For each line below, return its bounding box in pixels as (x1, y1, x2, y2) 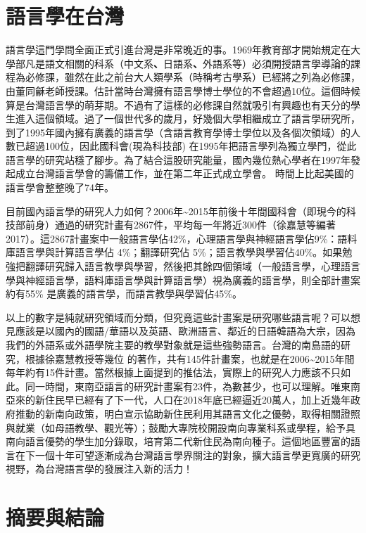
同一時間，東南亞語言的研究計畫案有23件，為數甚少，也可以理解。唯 (25, 378, 341, 393)
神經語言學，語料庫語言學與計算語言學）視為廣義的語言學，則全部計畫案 (25, 272, 360, 287)
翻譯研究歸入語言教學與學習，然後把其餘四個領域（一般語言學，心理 (25, 259, 341, 274)
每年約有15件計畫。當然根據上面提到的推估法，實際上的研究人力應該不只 (6, 365, 341, 380)
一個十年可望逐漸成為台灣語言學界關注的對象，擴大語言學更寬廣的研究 (34, 447, 360, 462)
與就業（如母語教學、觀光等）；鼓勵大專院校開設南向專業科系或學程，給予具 (6, 420, 355, 435)
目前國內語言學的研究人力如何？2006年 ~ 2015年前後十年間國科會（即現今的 (6, 203, 346, 218)
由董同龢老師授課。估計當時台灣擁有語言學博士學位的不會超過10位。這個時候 (6, 83, 360, 98)
